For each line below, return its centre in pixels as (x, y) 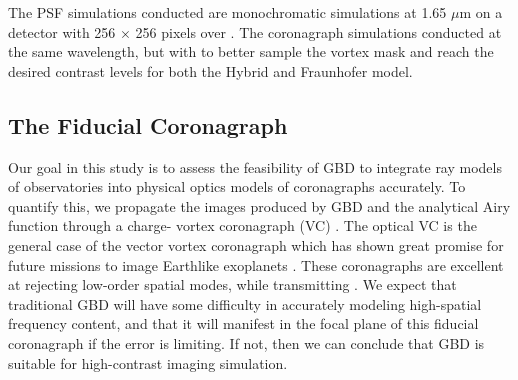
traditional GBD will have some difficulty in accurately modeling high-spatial (245, 303)
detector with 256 (62, 31)
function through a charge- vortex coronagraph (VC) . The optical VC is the (242, 225)
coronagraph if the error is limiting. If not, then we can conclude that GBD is (246, 342)
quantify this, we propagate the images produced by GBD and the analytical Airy (259, 205)
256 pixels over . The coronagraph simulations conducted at (318, 31)
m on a (481, 12)
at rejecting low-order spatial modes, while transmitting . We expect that (232, 284)
